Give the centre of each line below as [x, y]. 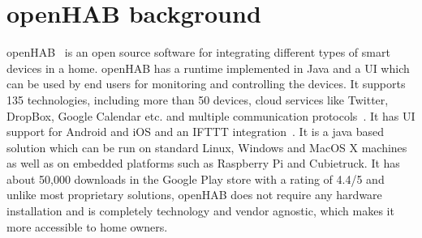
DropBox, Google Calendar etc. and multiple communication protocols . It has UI [211, 115]
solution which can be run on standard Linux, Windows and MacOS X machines [207, 147]
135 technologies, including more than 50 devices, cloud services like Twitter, [198, 99]
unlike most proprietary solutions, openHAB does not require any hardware [194, 195]
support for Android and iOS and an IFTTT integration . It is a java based [195, 132]
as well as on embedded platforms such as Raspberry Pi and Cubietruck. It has [203, 163]
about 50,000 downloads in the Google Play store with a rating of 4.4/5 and [196, 178]
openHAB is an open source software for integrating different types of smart [198, 52]
